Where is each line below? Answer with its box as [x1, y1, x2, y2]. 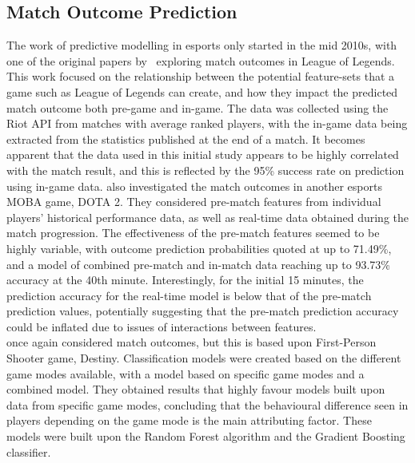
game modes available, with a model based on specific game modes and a [6, 365, 365, 382]
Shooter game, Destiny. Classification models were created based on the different [6, 350, 401, 366]
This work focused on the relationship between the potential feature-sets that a [6, 68, 395, 85]
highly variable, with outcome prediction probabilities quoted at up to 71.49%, [6, 239, 392, 256]
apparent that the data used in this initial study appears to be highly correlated [6, 146, 399, 163]
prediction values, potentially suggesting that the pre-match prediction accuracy [6, 303, 399, 319]
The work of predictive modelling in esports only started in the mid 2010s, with [6, 37, 397, 53]
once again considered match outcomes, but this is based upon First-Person [6, 334, 377, 350]
